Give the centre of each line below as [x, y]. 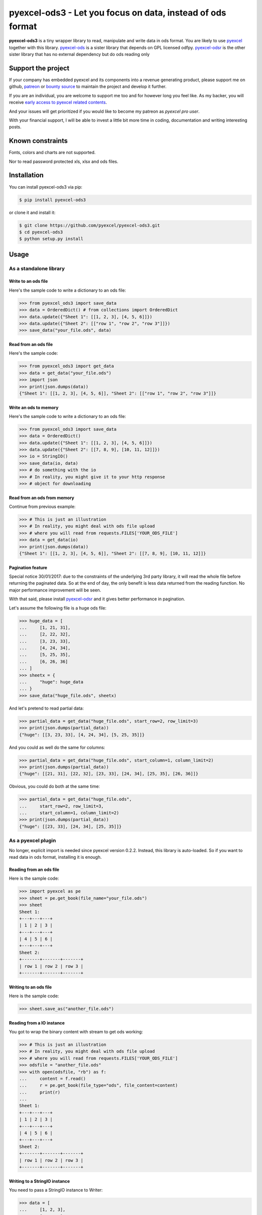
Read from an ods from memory [42, 498]
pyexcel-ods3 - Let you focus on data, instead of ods [118, 13]
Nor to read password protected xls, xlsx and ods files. [64, 161]
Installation [26, 175]
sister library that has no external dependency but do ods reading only [79, 54]
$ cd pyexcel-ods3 [41, 232]
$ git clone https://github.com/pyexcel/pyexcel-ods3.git [90, 225]
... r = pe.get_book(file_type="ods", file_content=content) [98, 1085]
